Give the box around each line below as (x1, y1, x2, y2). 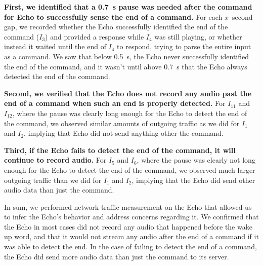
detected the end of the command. (4, 71, 110, 82)
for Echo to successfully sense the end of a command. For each (4, 11, 223, 22)
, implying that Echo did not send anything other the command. (24, 128, 224, 138)
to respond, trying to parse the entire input (117, 41, 251, 52)
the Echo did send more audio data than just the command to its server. (4, 251, 229, 261)
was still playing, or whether (154, 31, 242, 42)
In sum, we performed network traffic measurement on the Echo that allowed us (4, 201, 252, 212)
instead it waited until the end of (4, 41, 106, 52)
